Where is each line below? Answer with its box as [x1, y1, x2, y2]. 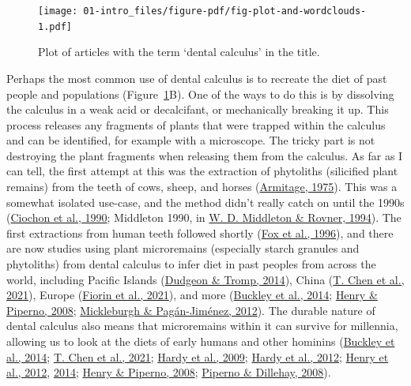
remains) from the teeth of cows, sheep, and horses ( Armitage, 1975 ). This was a [6, 178, 398, 195]
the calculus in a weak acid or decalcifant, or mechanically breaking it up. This [6, 101, 389, 118]
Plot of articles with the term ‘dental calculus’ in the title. [38, 43, 320, 60]
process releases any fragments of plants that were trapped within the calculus [6, 116, 386, 133]
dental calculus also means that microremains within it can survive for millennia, [6, 317, 398, 334]
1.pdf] [38, 21, 72, 32]
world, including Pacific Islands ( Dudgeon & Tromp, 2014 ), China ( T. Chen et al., [6, 271, 405, 287]
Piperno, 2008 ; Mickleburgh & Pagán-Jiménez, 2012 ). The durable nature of [6, 302, 375, 318]
